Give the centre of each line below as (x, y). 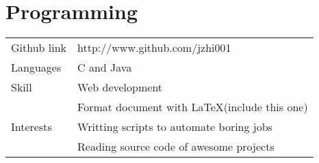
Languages (36, 68)
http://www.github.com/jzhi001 (154, 48)
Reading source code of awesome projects (176, 147)
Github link (39, 48)
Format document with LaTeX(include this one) (193, 107)
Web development (120, 87)
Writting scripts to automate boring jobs (175, 127)
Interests (31, 127)
